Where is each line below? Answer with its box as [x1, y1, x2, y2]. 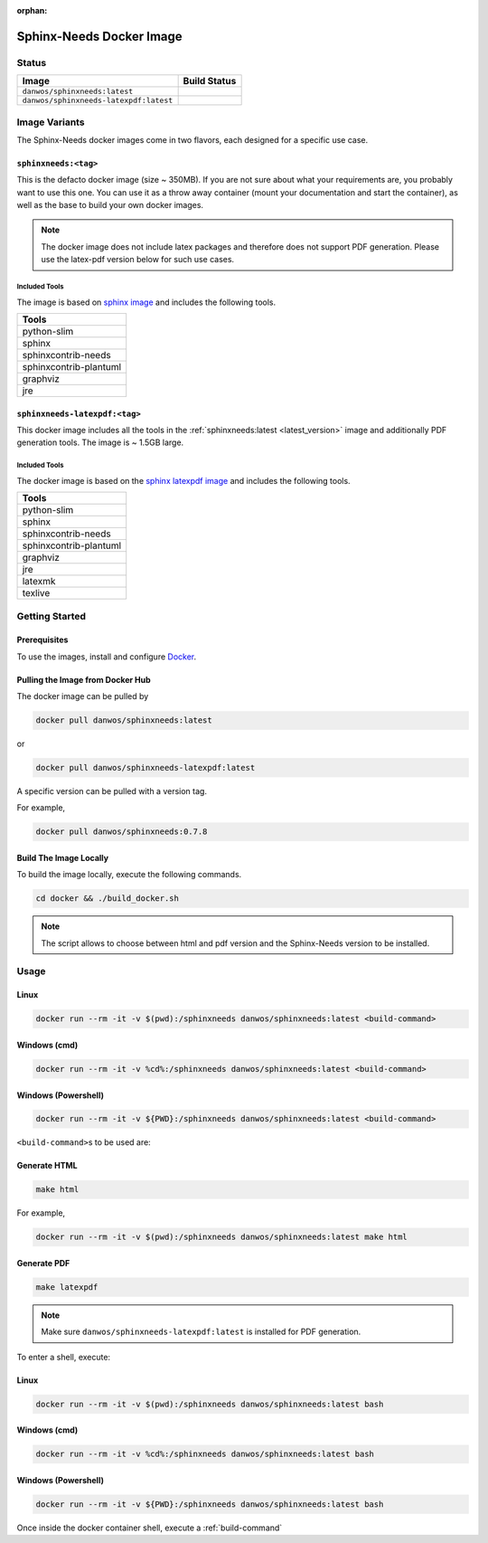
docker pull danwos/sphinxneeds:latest [35, 715, 212, 725]
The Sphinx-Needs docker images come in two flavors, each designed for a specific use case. [16, 134, 369, 145]
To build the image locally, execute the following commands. [16, 869, 242, 880]
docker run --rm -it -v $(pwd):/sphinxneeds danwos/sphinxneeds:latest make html [35, 1232, 408, 1243]
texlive [22, 587, 51, 600]
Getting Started [16, 610, 86, 622]
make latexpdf [35, 1283, 99, 1292]
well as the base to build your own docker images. [16, 200, 203, 211]
